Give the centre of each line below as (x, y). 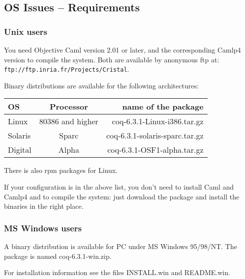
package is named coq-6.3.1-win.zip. (58, 256)
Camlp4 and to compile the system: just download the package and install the (122, 196)
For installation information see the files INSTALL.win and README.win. (117, 272)
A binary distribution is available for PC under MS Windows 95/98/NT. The (121, 246)
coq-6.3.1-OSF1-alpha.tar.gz (155, 150)
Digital (20, 150)
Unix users (26, 31)
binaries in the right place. (44, 206)
